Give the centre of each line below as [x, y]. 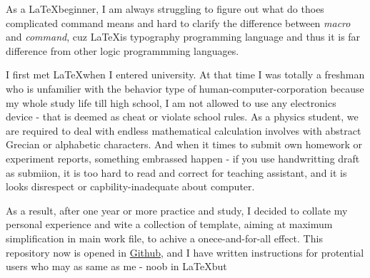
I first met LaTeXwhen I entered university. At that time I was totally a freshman [185, 74]
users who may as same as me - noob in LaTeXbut [116, 266]
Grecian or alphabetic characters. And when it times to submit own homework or [184, 144]
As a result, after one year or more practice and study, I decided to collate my [177, 210]
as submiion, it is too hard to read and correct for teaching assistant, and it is [176, 172]
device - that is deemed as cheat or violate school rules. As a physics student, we [182, 117]
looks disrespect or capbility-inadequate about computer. [130, 186]
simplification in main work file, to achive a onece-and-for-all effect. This [164, 238]
